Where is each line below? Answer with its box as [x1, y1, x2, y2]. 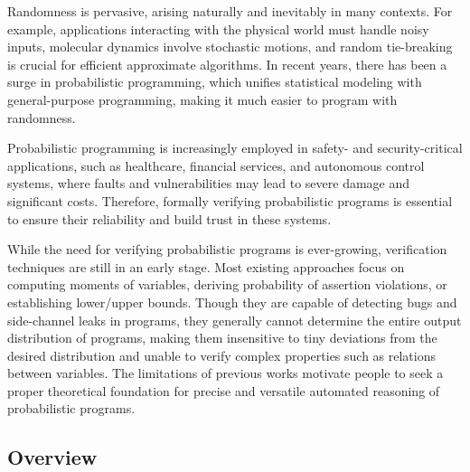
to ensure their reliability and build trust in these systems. [7, 209, 332, 228]
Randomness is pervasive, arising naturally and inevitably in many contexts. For [7, 2, 453, 20]
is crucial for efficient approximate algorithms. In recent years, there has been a [7, 54, 447, 73]
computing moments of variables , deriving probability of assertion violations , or [7, 275, 447, 294]
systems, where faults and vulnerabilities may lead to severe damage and [7, 174, 410, 193]
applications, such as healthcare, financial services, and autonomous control [7, 156, 425, 175]
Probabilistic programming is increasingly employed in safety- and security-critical [7, 138, 463, 157]
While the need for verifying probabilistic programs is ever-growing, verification [7, 240, 447, 259]
